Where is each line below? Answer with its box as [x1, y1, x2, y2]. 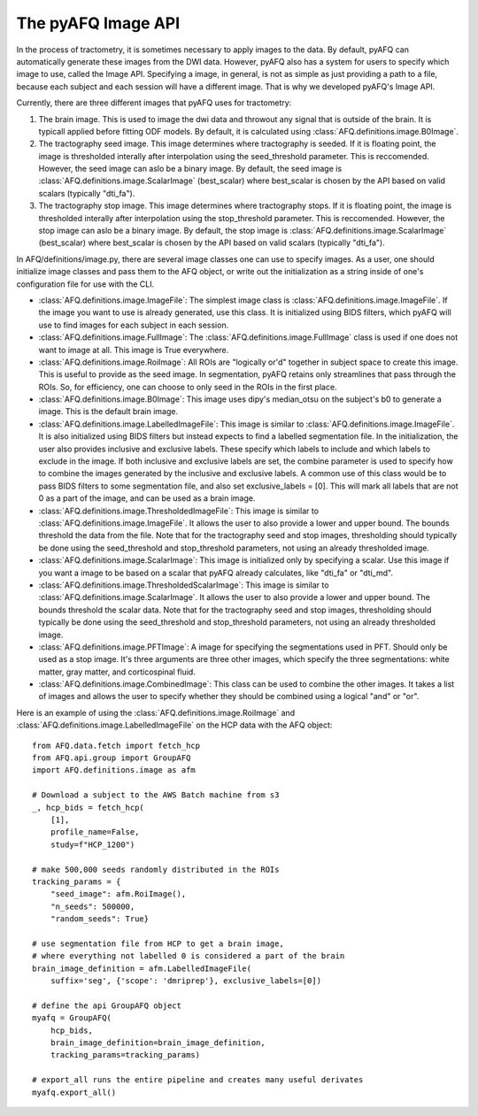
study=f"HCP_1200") [50, 839, 135, 850]
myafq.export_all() [32, 1087, 117, 1097]
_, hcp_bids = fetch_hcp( [32, 802, 145, 812]
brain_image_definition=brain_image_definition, [50, 1038, 266, 1048]
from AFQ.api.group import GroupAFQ [32, 753, 191, 763]
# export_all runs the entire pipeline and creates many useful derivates [32, 1075, 364, 1085]
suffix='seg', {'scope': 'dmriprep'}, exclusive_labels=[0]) [50, 976, 322, 986]
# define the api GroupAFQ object [32, 1000, 181, 1011]
